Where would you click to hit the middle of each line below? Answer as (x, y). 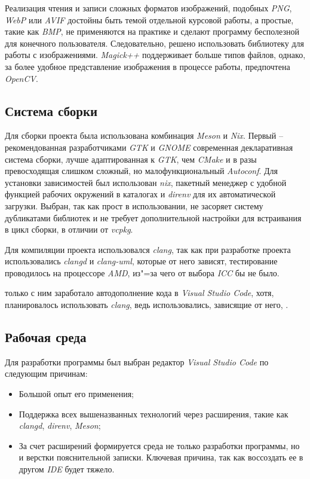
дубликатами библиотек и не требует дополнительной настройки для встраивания (153, 217)
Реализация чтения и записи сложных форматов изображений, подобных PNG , (148, 8)
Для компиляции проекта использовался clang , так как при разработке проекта (148, 249)
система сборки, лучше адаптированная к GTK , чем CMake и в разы (131, 159)
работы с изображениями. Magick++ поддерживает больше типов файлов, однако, (155, 55)
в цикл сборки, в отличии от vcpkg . (69, 229)
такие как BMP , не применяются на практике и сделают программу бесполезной (152, 31)
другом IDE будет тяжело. (67, 469)
